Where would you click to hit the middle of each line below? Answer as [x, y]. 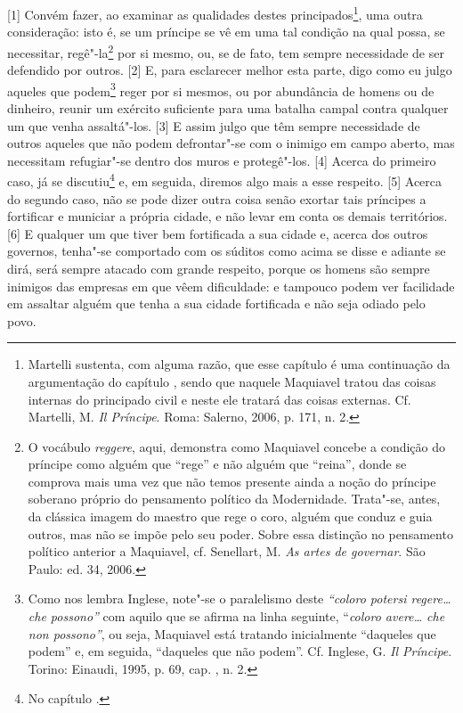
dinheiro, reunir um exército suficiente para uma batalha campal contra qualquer [228, 107]
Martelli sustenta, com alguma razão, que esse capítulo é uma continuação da [239, 364]
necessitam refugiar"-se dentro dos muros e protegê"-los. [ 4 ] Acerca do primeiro [222, 160]
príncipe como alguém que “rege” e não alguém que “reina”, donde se [217, 464]
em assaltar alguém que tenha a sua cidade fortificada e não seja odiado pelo [216, 303]
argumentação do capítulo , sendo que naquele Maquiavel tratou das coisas [232, 381]
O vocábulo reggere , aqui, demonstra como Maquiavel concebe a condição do [237, 446]
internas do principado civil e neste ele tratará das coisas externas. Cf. [219, 399]
